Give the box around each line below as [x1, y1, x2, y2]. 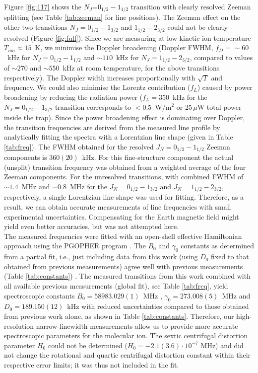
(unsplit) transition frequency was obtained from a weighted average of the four [4, 161, 246, 172]
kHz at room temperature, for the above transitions [63, 63, 220, 73]
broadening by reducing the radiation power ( [4, 91, 143, 102]
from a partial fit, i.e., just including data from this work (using [4, 251, 198, 262]
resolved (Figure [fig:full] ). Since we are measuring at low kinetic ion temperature [4, 32, 251, 43]
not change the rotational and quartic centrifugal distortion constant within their [4, 350, 251, 360]
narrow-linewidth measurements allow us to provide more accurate [36, 320, 238, 331]
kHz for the [173, 91, 207, 102]
